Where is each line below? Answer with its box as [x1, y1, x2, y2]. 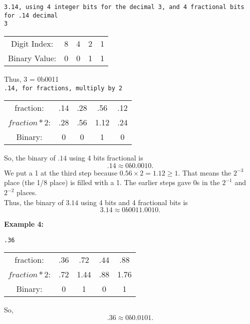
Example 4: [4, 219, 44, 229]
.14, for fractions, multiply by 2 [4, 84, 123, 92]
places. [16, 187, 37, 197]
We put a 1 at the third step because [4, 167, 118, 178]
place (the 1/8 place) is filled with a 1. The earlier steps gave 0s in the [4, 177, 220, 188]
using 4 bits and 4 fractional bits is [80, 197, 188, 207]
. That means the [178, 167, 231, 178]
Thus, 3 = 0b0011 [4, 73, 59, 84]
